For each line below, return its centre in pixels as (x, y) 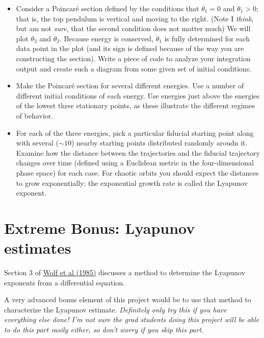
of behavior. (35, 115)
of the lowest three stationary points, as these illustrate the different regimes (135, 105)
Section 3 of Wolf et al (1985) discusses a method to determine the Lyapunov (125, 272)
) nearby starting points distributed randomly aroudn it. (159, 143)
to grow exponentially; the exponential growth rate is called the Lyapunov (132, 183)
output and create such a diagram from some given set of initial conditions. (134, 68)
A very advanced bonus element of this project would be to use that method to (128, 299)
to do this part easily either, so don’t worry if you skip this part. (104, 329)
